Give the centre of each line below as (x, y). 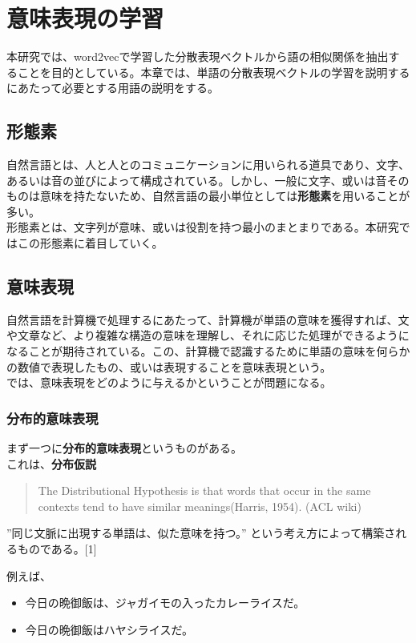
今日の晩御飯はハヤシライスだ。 (109, 629)
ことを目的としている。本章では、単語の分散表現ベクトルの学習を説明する (214, 72)
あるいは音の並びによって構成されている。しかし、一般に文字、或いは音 (197, 180)
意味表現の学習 (85, 18)
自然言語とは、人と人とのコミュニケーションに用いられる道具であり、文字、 (208, 165)
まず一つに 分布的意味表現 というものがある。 (124, 448)
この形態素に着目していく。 (90, 243)
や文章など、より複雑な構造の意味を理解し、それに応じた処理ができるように (208, 335)
